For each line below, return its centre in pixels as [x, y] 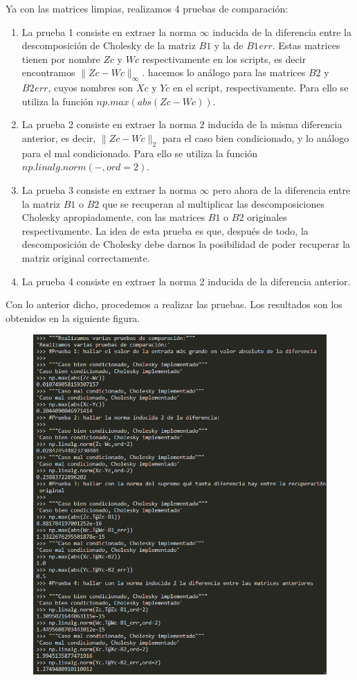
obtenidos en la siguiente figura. [73, 317]
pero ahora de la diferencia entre [282, 189]
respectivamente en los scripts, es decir [224, 59]
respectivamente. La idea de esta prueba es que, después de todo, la [165, 230]
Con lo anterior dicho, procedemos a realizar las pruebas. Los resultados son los [174, 304]
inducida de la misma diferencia [275, 124]
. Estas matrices [306, 45]
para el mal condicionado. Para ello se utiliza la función [140, 153]
